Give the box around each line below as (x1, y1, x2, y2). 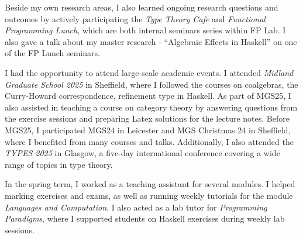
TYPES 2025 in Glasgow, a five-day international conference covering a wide (5, 147, 280, 159)
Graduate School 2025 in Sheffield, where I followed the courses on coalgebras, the (5, 78, 298, 90)
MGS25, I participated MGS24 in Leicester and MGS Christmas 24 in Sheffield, (5, 123, 291, 136)
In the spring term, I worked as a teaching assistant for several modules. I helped (5, 178, 295, 190)
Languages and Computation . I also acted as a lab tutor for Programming (5, 201, 267, 213)
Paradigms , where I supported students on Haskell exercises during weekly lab (5, 212, 285, 225)
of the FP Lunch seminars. (5, 47, 100, 59)
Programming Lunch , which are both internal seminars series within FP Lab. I (5, 24, 286, 36)
